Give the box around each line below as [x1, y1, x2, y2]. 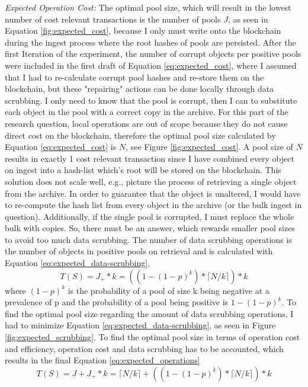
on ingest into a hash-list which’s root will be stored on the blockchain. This [5, 164, 281, 176]
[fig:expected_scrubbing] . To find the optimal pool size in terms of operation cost [5, 331, 300, 343]
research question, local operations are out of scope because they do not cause [5, 117, 288, 129]
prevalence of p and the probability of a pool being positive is [5, 296, 229, 308]
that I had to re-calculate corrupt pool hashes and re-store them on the [5, 71, 264, 83]
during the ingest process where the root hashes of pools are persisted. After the [5, 36, 296, 48]
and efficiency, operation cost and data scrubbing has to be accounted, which [5, 342, 284, 354]
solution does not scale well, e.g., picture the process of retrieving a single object [5, 175, 297, 187]
